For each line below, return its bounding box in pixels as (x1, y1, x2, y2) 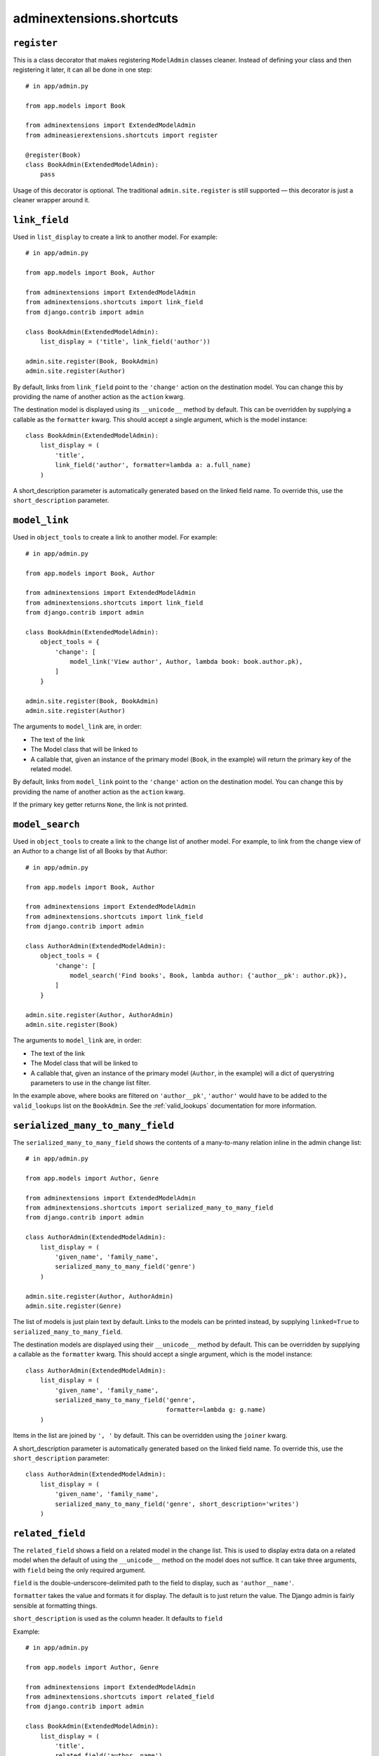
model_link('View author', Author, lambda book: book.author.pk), (69, 657, 303, 666)
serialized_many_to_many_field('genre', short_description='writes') (55, 1500, 300, 1508)
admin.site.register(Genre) (25, 1302, 122, 1310)
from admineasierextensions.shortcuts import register (25, 131, 218, 139)
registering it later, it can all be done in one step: (13, 65, 152, 74)
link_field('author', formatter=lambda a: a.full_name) (55, 461, 252, 469)
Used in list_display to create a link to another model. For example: (13, 232, 218, 242)
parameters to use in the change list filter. (30, 1078, 151, 1087)
